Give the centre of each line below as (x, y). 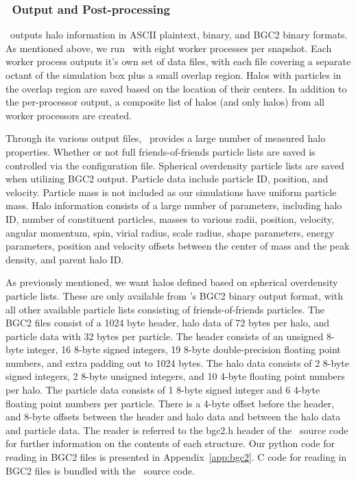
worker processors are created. (69, 115)
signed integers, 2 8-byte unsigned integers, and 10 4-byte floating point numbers (175, 376)
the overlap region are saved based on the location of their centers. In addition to (176, 88)
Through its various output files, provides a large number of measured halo (166, 138)
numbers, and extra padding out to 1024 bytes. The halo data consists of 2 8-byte (177, 362)
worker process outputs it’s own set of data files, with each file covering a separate (178, 61)
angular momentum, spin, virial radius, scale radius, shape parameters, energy (170, 232)
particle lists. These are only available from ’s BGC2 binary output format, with (174, 295)
